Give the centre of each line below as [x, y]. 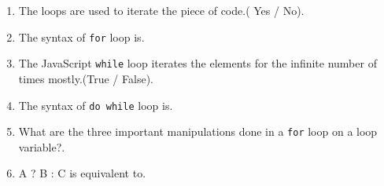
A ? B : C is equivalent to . [82, 173]
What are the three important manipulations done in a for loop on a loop [198, 131]
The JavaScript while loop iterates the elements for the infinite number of [198, 63]
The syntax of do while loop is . [96, 105]
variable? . [42, 146]
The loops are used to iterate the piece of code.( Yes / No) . [161, 10]
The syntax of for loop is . [81, 36]
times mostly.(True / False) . [86, 78]
